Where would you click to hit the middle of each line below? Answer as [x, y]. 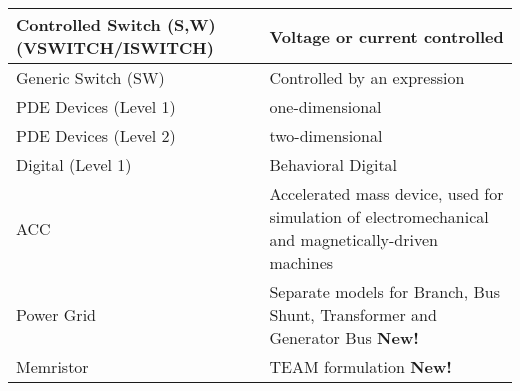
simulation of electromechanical [379, 216]
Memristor [52, 366]
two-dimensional [326, 135]
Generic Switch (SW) [90, 77]
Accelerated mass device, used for [386, 193]
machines [301, 262]
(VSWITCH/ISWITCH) [115, 47]
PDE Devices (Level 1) [96, 106]
